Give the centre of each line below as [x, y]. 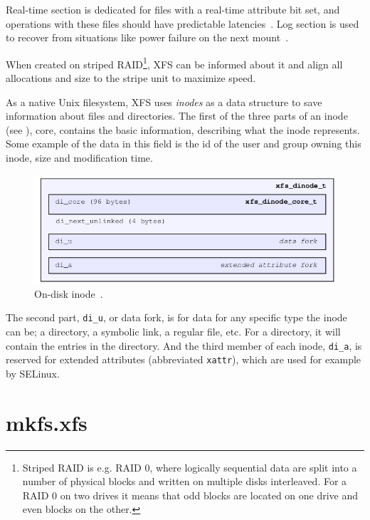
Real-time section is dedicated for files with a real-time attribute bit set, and [173, 9]
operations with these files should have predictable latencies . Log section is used [183, 23]
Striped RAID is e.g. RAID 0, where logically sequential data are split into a [190, 467]
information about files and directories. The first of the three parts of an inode [177, 116]
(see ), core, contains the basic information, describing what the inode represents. [183, 129]
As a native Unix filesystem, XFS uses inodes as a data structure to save [164, 102]
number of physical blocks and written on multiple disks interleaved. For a [185, 481]
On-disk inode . [69, 293]
